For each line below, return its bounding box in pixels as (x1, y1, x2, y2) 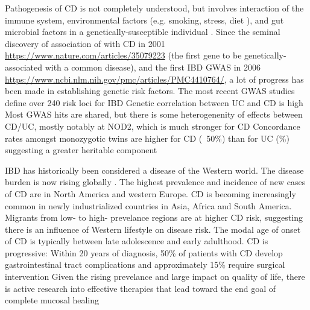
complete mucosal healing (5, 294, 100, 306)
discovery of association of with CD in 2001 (5, 37, 165, 49)
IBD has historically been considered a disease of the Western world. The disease (5, 163, 304, 176)
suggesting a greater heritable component (5, 144, 157, 156)
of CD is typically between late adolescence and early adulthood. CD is (5, 235, 268, 247)
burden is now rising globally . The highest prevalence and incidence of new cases (5, 176, 306, 188)
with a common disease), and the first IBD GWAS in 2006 (45, 60, 261, 73)
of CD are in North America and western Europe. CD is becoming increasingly (5, 187, 296, 200)
